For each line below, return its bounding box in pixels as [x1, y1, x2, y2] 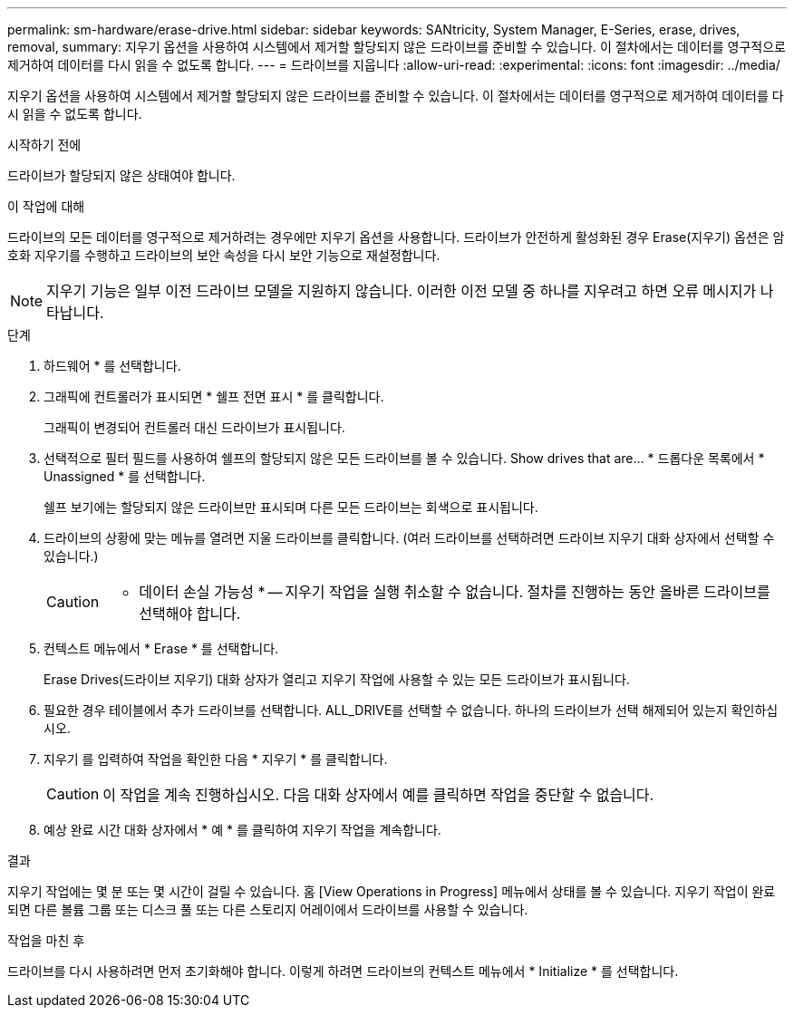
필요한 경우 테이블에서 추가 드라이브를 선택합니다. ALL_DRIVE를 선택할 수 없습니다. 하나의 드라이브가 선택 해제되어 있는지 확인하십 [44, 702, 779, 718]
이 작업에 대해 [7, 198, 85, 214]
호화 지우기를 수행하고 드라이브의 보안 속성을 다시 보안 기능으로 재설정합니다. [7, 247, 441, 263]
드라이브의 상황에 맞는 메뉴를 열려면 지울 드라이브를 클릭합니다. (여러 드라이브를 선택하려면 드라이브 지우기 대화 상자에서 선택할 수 [44, 530, 775, 546]
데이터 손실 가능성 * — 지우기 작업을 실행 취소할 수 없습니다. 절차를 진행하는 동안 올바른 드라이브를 [139, 583, 770, 601]
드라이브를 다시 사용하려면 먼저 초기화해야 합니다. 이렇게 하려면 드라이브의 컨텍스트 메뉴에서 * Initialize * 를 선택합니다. [7, 963, 679, 979]
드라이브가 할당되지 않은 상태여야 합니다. [7, 168, 236, 183]
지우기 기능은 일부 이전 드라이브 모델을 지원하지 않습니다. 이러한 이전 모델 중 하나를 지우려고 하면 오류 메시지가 [46, 282, 757, 300]
